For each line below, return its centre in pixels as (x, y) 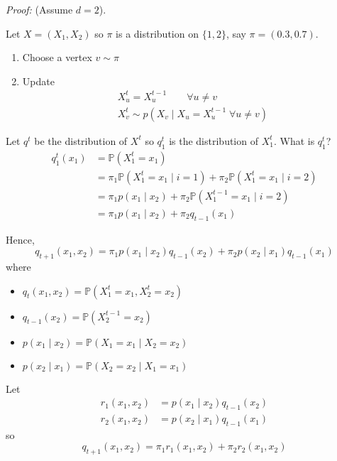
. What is (294, 140)
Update (38, 81)
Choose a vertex (57, 57)
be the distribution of (81, 140)
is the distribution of (214, 140)
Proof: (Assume (39, 9)
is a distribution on (157, 33)
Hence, (20, 239)
